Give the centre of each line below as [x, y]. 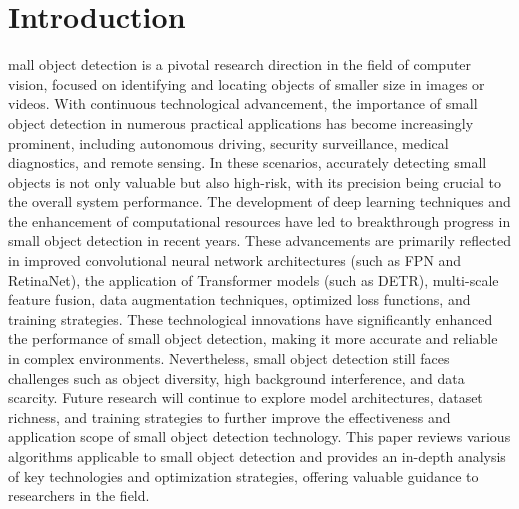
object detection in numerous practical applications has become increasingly [241, 122]
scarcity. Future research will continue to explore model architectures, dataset [245, 397]
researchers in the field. [79, 495]
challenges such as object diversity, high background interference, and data [236, 377]
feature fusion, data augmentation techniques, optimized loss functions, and [239, 299]
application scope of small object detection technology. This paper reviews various [259, 436]
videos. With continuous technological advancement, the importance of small [243, 103]
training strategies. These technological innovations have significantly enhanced [250, 318]
